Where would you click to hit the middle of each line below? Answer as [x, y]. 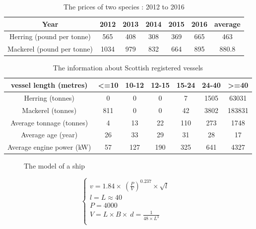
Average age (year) [49, 135]
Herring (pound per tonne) [50, 36]
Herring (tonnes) [49, 97]
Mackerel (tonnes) [49, 110]
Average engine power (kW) [49, 147]
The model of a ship [54, 166]
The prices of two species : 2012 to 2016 [124, 6]
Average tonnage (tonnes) [49, 122]
